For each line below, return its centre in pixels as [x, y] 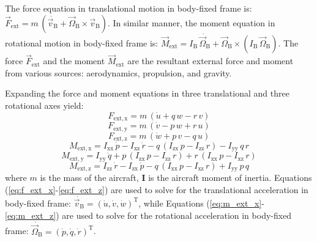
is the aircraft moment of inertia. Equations [230, 178]
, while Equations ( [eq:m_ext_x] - [201, 203]
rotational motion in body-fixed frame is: [82, 43]
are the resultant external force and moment [211, 61]
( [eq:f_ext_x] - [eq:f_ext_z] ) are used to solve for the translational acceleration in [157, 189]
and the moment [74, 61]
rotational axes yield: [44, 105]
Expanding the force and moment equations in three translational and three [147, 93]
